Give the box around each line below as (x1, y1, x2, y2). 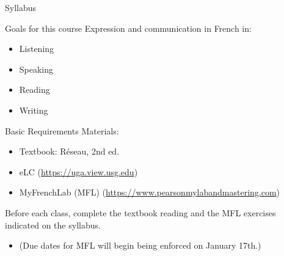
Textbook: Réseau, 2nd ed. (19, 145, 120, 158)
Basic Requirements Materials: (5, 124, 119, 137)
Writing (19, 103, 48, 116)
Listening (19, 42, 54, 55)
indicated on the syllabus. (5, 218, 101, 231)
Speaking (19, 62, 54, 75)
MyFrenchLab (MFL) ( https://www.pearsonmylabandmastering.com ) (19, 186, 280, 199)
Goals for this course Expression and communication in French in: (5, 21, 252, 34)
